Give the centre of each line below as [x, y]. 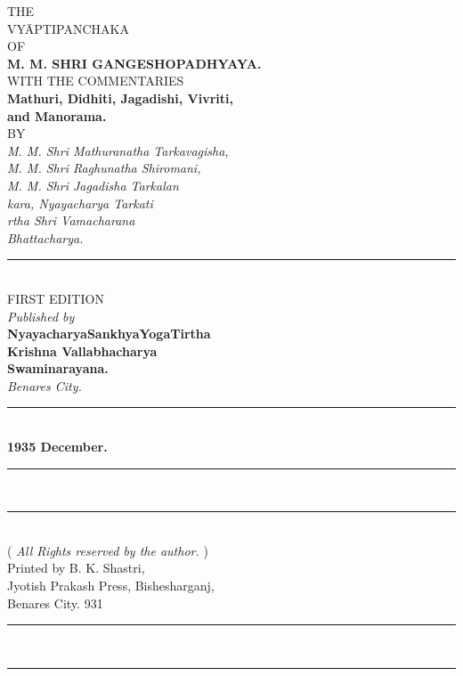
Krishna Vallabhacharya [82, 350]
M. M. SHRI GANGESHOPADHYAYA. [134, 63]
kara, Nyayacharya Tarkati [80, 203]
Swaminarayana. [58, 368]
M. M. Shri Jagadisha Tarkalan [93, 185]
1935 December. [57, 447]
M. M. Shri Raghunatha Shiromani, [104, 168]
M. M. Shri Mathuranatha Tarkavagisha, [118, 150]
